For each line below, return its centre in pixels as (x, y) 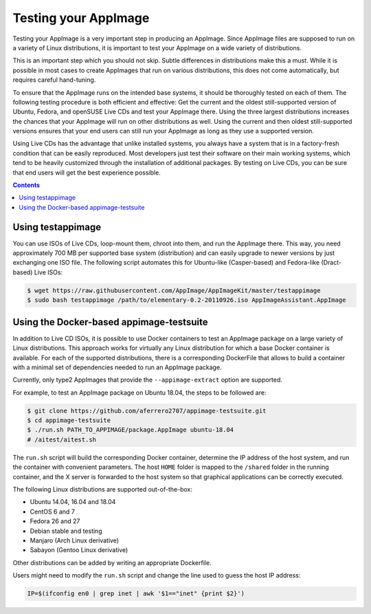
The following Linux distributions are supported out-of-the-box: (102, 490)
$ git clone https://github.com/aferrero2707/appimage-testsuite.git (147, 410)
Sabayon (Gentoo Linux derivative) (79, 550)
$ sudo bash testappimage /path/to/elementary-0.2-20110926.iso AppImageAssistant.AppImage (187, 300)
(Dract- (331, 263)
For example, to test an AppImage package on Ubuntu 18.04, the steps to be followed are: (139, 393)
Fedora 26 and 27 (55, 521)
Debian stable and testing (66, 531)
